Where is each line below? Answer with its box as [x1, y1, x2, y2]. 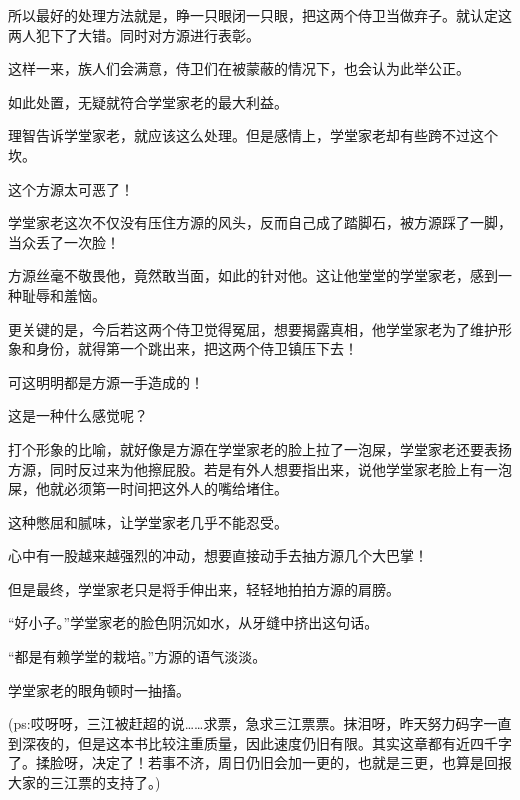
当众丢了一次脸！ [8, 231, 120, 252]
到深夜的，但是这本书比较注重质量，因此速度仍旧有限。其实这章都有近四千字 [8, 732, 512, 753]
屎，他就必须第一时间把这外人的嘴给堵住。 [8, 478, 288, 499]
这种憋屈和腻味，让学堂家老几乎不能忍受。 [8, 511, 288, 532]
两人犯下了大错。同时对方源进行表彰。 [8, 24, 260, 45]
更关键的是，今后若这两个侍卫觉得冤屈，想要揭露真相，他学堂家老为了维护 [8, 318, 498, 339]
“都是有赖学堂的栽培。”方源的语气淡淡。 [8, 646, 267, 667]
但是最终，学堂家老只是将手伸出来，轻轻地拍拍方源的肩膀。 [8, 578, 400, 599]
